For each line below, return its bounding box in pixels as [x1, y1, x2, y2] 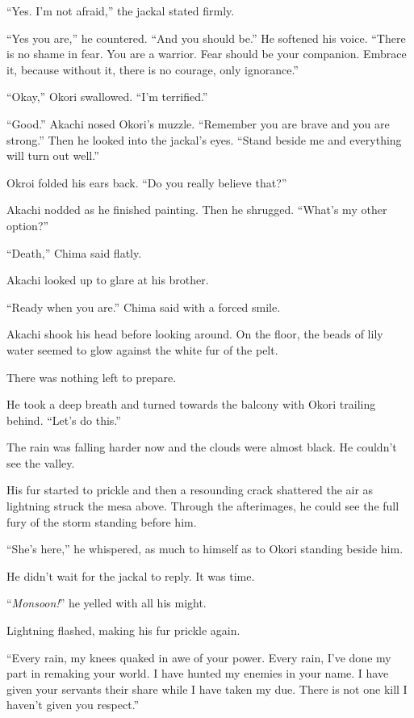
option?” [6, 216, 49, 233]
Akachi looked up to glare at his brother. [6, 271, 209, 288]
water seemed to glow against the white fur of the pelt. [6, 341, 278, 358]
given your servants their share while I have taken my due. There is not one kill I [6, 680, 408, 697]
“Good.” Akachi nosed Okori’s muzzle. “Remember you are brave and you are [6, 115, 390, 132]
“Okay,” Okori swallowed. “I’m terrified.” [6, 88, 208, 105]
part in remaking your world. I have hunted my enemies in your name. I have [6, 665, 389, 682]
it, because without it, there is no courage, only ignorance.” [6, 61, 299, 78]
